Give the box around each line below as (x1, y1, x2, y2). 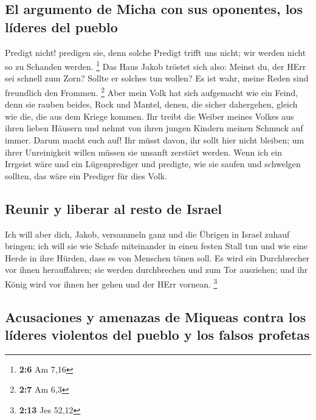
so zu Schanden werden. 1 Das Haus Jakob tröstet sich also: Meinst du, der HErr (5, 58, 306, 72)
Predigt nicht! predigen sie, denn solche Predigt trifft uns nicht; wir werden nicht (5, 46, 306, 58)
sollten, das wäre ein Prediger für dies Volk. (5, 169, 167, 182)
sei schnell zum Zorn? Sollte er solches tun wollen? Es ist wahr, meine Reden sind (5, 72, 309, 84)
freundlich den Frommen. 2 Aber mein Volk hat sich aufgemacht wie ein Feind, (5, 84, 298, 98)
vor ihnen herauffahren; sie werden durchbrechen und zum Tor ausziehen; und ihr (5, 263, 308, 276)
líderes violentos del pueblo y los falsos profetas (5, 325, 310, 344)
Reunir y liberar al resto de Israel (5, 199, 222, 218)
